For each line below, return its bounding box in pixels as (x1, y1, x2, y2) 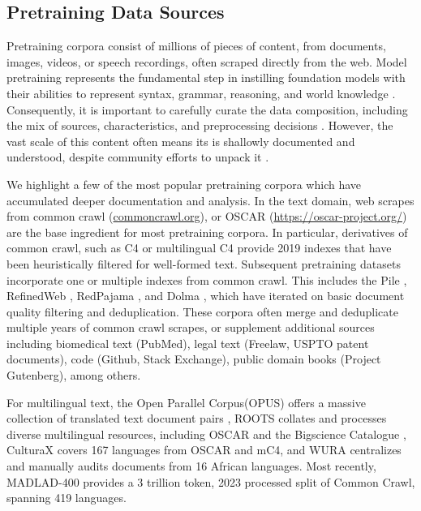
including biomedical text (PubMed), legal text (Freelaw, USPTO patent (6, 334, 369, 351)
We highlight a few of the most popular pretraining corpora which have (6, 175, 362, 192)
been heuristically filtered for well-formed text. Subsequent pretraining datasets (6, 255, 401, 272)
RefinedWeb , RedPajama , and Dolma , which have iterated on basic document (6, 287, 405, 304)
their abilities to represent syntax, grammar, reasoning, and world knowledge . (6, 84, 396, 101)
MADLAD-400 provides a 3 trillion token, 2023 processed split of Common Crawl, (6, 473, 415, 490)
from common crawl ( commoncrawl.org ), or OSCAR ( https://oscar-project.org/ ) (6, 208, 407, 225)
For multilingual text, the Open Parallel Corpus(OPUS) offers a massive (6, 393, 366, 410)
